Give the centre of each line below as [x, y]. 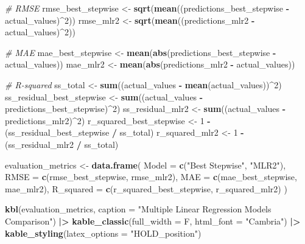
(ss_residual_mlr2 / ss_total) [62, 144]
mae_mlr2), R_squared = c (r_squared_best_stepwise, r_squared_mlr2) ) [146, 188]
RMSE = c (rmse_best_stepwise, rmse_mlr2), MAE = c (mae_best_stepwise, [151, 177]
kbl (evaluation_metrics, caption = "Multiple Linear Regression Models [138, 209]
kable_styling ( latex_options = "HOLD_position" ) [103, 233]
